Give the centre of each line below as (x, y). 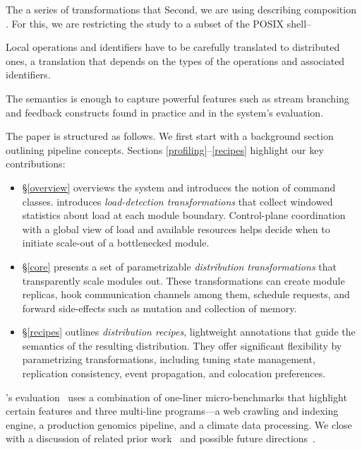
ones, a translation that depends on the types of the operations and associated (175, 60)
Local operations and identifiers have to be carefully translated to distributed (173, 47)
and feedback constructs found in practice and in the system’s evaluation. (165, 112)
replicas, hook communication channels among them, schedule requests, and (186, 294)
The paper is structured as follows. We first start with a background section (170, 136)
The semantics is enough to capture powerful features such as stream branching (177, 98)
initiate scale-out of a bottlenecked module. (116, 243)
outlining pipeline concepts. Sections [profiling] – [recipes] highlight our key (165, 149)
